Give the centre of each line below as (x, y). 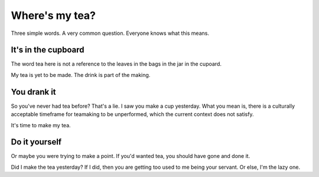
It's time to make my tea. (41, 125)
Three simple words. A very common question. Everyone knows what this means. (110, 33)
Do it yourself (36, 142)
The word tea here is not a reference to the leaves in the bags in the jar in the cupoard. (116, 64)
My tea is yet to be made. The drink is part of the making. (81, 75)
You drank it (33, 92)
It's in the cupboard (48, 50)
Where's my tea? (53, 15)
